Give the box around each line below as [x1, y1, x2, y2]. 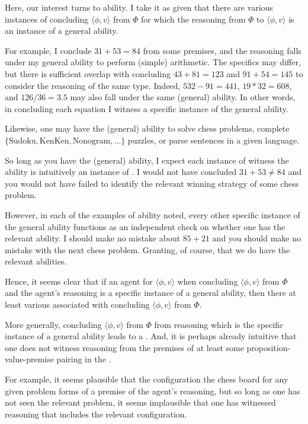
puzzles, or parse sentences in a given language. [127, 133, 300, 146]
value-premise [5, 353, 54, 365]
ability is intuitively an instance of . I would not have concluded [5, 165, 237, 178]
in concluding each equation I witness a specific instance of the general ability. [5, 102, 288, 114]
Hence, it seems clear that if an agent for [5, 275, 153, 287]
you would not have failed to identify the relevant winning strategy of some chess [5, 177, 299, 189]
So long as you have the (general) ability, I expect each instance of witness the [5, 154, 289, 166]
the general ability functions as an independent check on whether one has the [5, 220, 285, 232]
